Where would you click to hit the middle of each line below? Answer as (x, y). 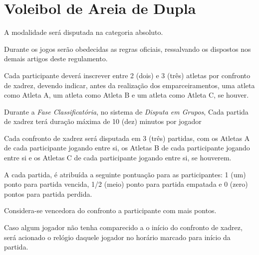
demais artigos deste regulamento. (56, 59)
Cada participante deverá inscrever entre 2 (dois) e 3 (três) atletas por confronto (127, 75)
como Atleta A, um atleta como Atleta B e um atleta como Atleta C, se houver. (127, 95)
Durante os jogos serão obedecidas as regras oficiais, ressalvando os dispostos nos (128, 49)
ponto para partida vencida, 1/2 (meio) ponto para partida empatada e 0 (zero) (126, 184)
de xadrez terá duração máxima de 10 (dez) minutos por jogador (103, 121)
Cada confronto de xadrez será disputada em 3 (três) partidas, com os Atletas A (127, 138)
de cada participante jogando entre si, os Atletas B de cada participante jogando (127, 148)
